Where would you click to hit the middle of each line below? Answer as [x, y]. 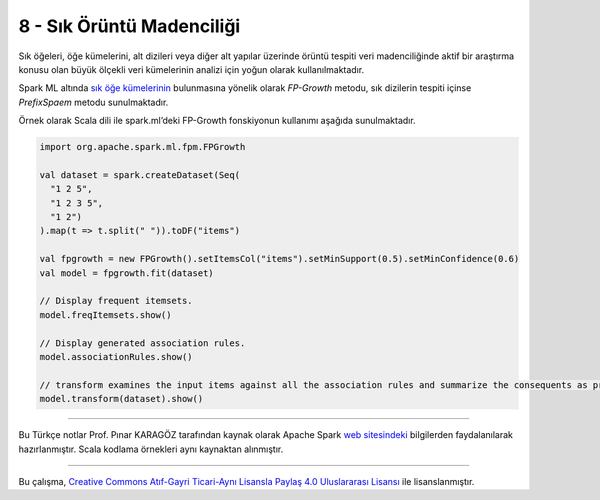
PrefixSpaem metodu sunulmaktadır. [93, 102]
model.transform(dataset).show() [121, 399]
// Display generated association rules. [142, 343]
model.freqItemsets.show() [105, 314]
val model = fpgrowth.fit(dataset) [126, 273]
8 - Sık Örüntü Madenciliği [129, 26]
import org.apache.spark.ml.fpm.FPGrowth [142, 147]
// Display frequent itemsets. [116, 301]
